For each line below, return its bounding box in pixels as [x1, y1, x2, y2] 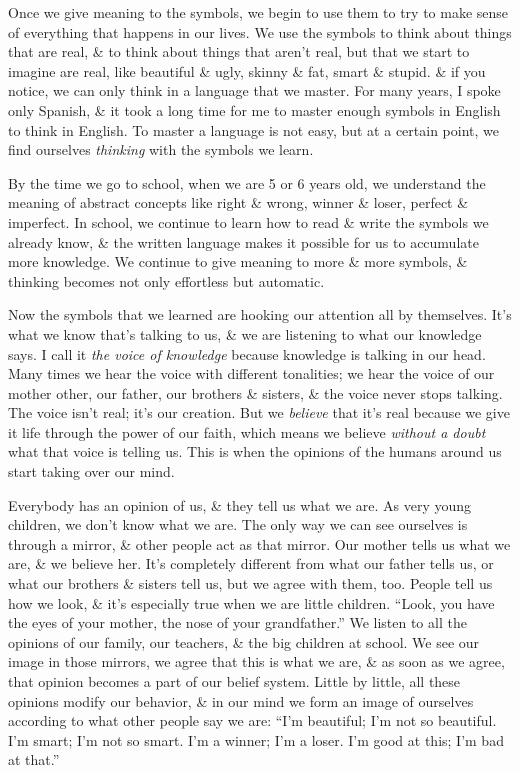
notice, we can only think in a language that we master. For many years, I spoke [8, 80, 501, 101]
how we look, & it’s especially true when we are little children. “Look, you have [8, 592, 495, 613]
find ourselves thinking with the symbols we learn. [8, 139, 314, 160]
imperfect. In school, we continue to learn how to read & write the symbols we [8, 211, 489, 232]
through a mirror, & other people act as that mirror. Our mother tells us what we [8, 533, 511, 554]
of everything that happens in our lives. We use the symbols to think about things [8, 21, 512, 42]
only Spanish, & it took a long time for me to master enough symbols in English [8, 99, 501, 120]
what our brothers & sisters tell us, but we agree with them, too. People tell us [8, 573, 493, 594]
